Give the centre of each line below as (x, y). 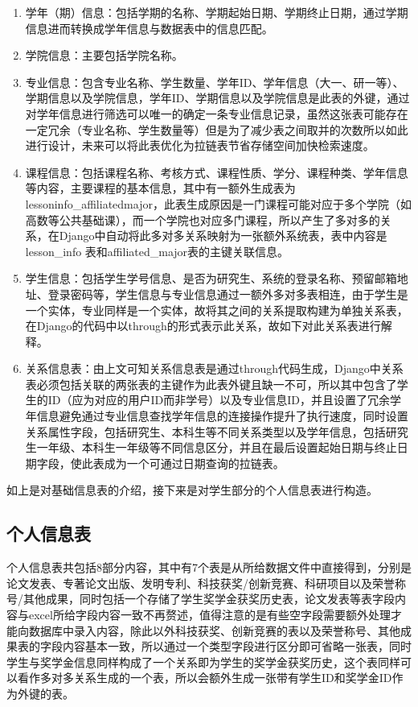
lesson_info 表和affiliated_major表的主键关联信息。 (157, 251)
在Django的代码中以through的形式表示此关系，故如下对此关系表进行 (203, 326)
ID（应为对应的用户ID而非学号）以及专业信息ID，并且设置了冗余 (219, 400)
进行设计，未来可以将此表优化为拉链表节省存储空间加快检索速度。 (200, 145)
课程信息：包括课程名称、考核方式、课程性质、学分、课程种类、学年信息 (217, 172)
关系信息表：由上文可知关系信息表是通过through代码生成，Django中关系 (214, 368)
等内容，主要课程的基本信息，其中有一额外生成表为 (160, 188)
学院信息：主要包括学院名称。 (104, 55)
